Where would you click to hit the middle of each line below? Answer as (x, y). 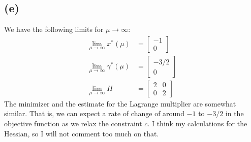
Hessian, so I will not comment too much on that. (82, 133)
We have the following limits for (54, 29)
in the (234, 113)
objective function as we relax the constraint (73, 123)
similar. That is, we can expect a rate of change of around (94, 113)
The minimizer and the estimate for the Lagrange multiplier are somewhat (120, 103)
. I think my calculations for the (197, 123)
